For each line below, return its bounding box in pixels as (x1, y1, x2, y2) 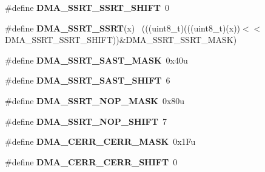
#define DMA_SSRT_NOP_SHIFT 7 (5, 114, 167, 127)
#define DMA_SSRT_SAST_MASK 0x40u (5, 53, 188, 66)
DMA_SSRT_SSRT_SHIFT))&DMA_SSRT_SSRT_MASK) (5, 33, 237, 46)
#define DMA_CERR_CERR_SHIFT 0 (5, 155, 178, 168)
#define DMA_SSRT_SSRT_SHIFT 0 (5, 1, 170, 13)
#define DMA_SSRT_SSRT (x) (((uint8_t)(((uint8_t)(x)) (5, 21, 241, 34)
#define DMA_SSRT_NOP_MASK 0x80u (5, 94, 185, 107)
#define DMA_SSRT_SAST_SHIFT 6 (5, 74, 170, 87)
